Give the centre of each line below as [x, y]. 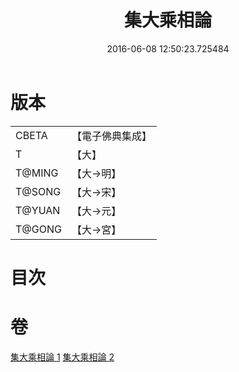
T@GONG [38, 229]
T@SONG [38, 191]
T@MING [37, 173]
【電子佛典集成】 [111, 136]
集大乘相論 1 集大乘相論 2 [62, 357]
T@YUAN [38, 210]
